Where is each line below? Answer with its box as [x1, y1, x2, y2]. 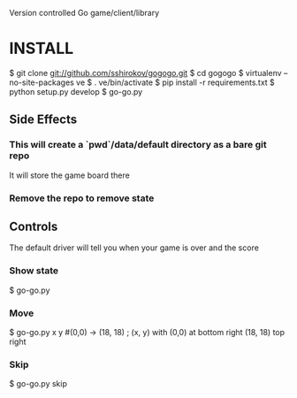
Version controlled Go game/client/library [9, 8, 160, 18]
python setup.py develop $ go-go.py [9, 86, 143, 96]
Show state [9, 264, 59, 277]
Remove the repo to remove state [9, 192, 155, 204]
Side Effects [9, 112, 78, 127]
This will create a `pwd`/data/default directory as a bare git [9, 139, 267, 151]
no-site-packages [9, 77, 75, 88]
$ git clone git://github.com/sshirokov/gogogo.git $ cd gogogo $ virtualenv [9, 67, 282, 78]
